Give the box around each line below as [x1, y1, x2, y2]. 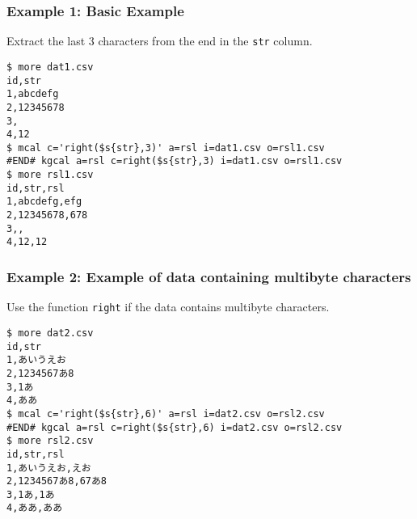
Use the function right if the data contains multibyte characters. [6, 298, 330, 315]
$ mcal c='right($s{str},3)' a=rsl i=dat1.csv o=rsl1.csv [6, 141, 325, 154]
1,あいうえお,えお [6, 462, 91, 474]
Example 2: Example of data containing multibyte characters [6, 266, 411, 286]
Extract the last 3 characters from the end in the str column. [6, 32, 313, 49]
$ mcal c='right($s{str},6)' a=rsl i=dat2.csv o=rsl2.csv [6, 407, 325, 420]
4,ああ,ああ [6, 502, 63, 514]
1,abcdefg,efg [6, 196, 82, 208]
